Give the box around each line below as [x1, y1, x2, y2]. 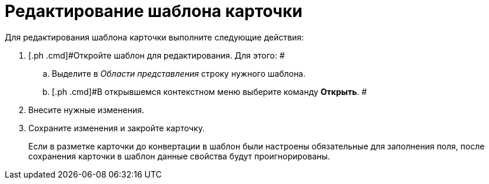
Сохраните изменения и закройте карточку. [28, 122, 205, 133]
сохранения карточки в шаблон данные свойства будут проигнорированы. [28, 151, 330, 161]
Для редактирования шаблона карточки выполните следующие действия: [5, 32, 304, 42]
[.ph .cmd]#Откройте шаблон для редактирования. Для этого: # [28, 50, 285, 60]
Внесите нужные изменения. [28, 104, 144, 115]
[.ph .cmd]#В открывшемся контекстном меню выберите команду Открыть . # [52, 86, 367, 97]
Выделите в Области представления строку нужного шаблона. [52, 68, 306, 79]
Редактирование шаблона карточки [5, 1, 302, 21]
